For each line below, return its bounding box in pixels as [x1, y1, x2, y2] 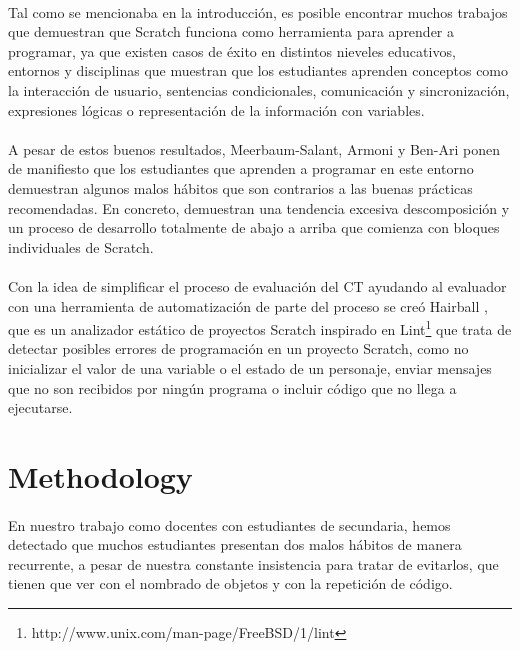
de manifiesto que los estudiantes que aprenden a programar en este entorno [8, 158, 474, 179]
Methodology [8, 455, 193, 496]
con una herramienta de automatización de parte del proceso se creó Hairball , [8, 295, 488, 316]
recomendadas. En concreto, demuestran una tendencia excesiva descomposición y [8, 197, 510, 218]
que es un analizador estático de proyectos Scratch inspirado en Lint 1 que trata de [8, 316, 512, 339]
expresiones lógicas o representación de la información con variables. [8, 99, 425, 120]
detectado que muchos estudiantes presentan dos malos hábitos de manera [8, 534, 462, 555]
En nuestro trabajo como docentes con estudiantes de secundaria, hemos [8, 514, 451, 535]
